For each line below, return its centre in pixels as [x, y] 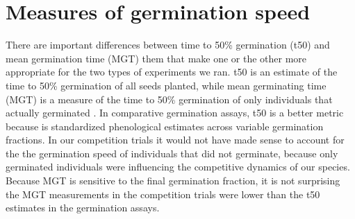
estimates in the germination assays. [83, 208]
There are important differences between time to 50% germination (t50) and [168, 45]
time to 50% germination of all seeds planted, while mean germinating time [166, 85]
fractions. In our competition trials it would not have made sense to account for [175, 140]
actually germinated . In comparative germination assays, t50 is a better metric [175, 113]
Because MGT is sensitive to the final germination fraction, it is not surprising [173, 181]
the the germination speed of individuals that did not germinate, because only [172, 153]
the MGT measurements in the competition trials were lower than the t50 [163, 194]
